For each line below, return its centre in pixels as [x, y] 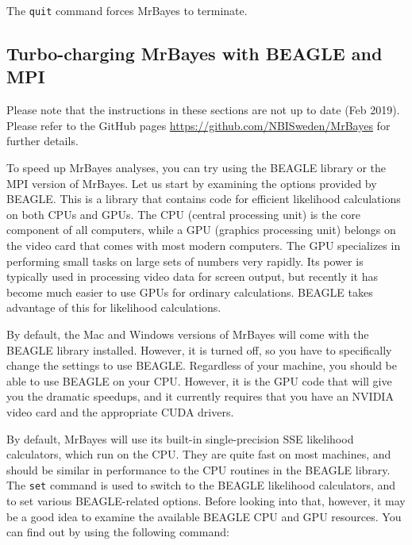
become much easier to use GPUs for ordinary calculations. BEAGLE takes [190, 292]
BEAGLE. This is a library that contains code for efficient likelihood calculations [204, 199]
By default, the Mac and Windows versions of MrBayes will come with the [188, 334]
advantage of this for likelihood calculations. [114, 307]
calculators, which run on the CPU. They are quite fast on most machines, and [199, 454]
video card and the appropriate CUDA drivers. [120, 411]
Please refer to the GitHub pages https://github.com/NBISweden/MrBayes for [198, 125]
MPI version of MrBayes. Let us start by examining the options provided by [192, 183]
